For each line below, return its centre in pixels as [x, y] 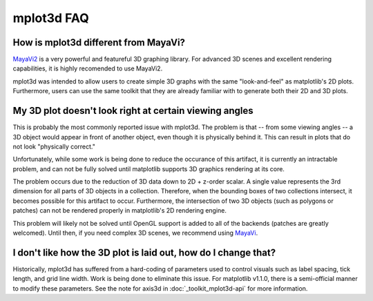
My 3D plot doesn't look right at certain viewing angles [133, 111]
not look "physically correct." [54, 146]
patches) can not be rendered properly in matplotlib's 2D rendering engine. [120, 211]
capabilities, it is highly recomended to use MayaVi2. [88, 68]
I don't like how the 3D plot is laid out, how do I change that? [144, 252]
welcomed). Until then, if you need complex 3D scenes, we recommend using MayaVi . [135, 233]
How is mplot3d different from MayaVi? [99, 42]
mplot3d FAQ [51, 18]
